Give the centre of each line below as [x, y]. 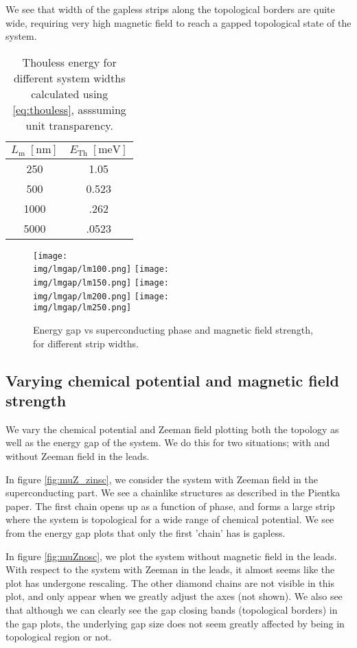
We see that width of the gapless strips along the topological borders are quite [170, 9]
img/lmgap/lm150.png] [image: [101, 283]
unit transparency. [69, 125]
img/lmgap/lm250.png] [82, 308]
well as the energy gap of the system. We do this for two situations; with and [168, 442]
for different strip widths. [86, 343]
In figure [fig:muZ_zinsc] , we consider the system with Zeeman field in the [162, 479]
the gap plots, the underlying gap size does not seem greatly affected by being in [175, 623]
